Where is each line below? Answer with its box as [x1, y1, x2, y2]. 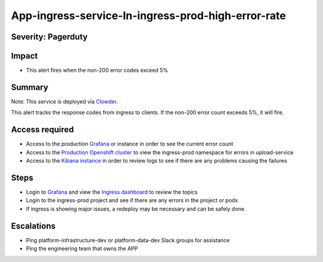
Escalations [11, 221, 56, 231]
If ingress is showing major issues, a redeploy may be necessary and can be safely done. [26, 205, 246, 212]
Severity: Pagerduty [11, 32, 88, 42]
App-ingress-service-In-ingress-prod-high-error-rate [11, 9, 287, 22]
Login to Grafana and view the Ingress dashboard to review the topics [26, 188, 198, 196]
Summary [11, 82, 48, 92]
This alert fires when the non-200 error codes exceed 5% [26, 66, 169, 74]
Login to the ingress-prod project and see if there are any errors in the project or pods [26, 197, 239, 204]
